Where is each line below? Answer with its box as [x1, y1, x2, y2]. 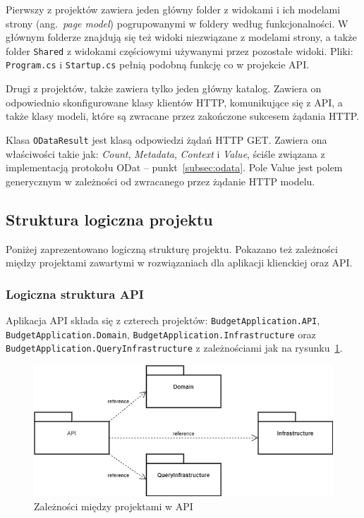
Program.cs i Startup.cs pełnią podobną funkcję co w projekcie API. [6, 57, 310, 72]
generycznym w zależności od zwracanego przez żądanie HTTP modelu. [6, 173, 315, 188]
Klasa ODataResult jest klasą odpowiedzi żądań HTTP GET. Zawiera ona [6, 132, 327, 147]
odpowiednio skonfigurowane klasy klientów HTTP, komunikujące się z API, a [6, 94, 343, 109]
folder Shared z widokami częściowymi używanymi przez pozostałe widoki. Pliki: [6, 43, 353, 58]
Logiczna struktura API [6, 285, 144, 302]
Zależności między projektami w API [34, 498, 193, 513]
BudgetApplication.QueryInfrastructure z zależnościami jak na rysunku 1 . [6, 340, 343, 355]
